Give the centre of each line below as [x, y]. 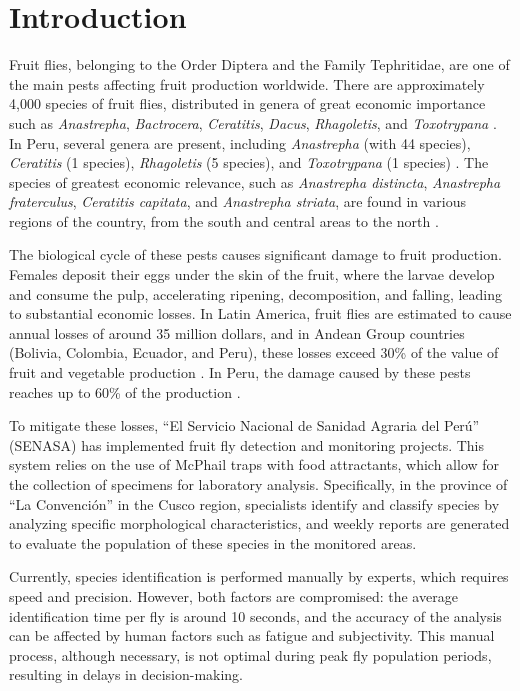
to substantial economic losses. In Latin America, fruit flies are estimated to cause [260, 313]
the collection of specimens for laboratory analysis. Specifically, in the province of [258, 484]
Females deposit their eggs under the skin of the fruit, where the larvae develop [252, 274]
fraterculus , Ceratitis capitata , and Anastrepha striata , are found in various [238, 201]
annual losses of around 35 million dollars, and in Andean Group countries [237, 332]
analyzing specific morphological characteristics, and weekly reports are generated [259, 523]
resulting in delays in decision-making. [126, 674]
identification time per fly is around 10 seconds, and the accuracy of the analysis [255, 615]
